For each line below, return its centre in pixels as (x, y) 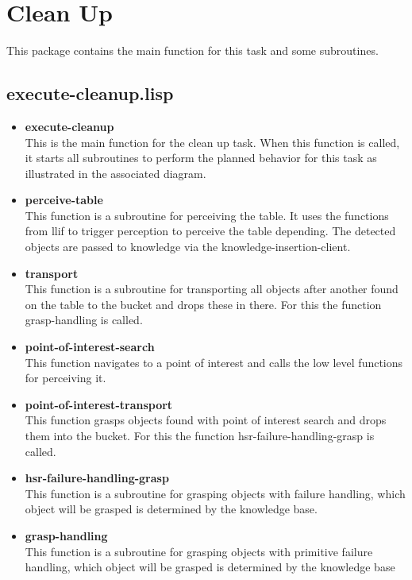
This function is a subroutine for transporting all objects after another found (212, 289)
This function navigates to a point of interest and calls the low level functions (214, 362)
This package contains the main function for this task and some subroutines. (193, 50)
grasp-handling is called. (84, 320)
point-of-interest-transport (99, 404)
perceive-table (64, 200)
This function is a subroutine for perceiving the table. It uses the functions (207, 215)
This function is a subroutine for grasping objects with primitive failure (199, 551)
